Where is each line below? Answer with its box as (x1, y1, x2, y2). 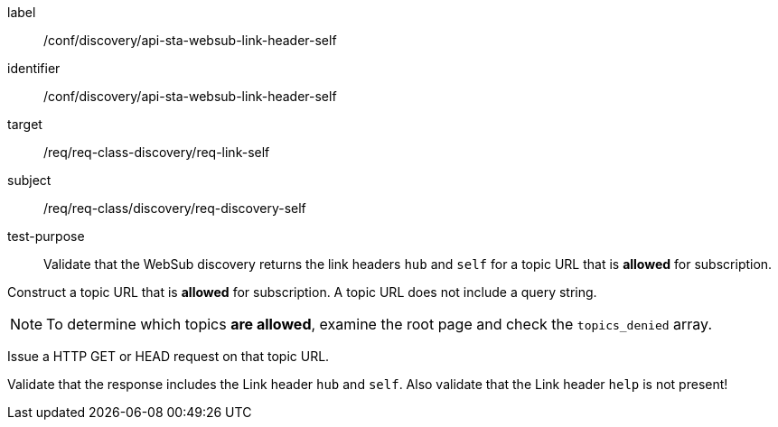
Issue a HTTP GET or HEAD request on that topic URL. (7, 348, 330, 364)
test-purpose (7, 228, 85, 244)
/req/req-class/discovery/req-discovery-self (43, 200, 306, 216)
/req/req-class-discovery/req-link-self (43, 144, 270, 160)
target (7, 116, 42, 132)
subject (7, 172, 52, 188)
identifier (7, 60, 61, 76)
